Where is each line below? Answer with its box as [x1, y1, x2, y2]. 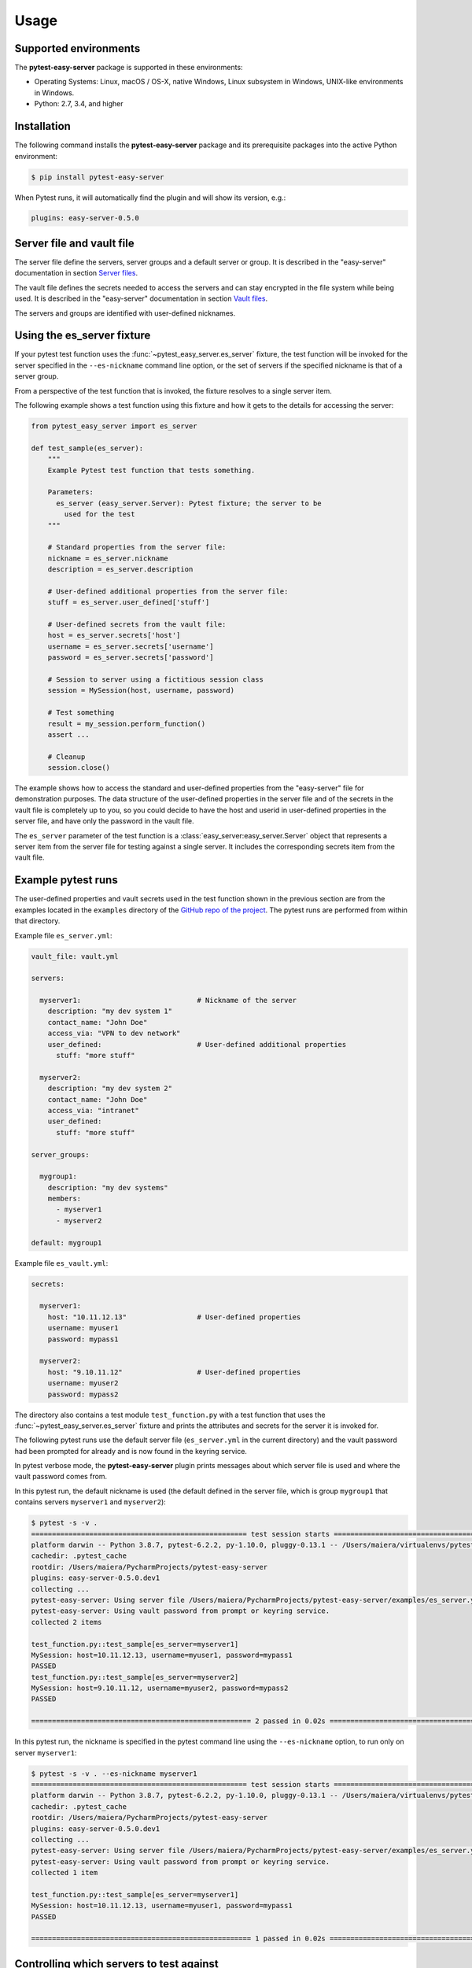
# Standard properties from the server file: [47, 543, 227, 552]
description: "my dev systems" [47, 1183, 168, 1192]
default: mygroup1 [31, 1238, 102, 1247]
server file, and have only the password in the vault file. [14, 816, 194, 826]
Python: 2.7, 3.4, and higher [34, 99, 124, 109]
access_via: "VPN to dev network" [47, 1029, 181, 1038]
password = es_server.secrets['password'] [47, 653, 214, 662]
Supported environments [14, 42, 141, 55]
